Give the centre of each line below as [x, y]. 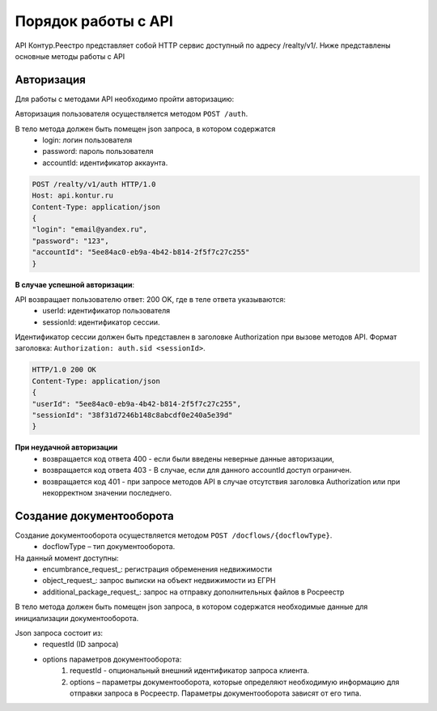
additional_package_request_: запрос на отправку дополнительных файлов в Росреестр [193, 592]
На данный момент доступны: [67, 558]
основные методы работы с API [70, 56]
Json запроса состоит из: [59, 632]
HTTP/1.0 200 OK [64, 370]
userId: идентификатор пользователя [106, 311]
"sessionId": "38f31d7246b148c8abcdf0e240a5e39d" [132, 415]
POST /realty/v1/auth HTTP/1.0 [94, 184]
